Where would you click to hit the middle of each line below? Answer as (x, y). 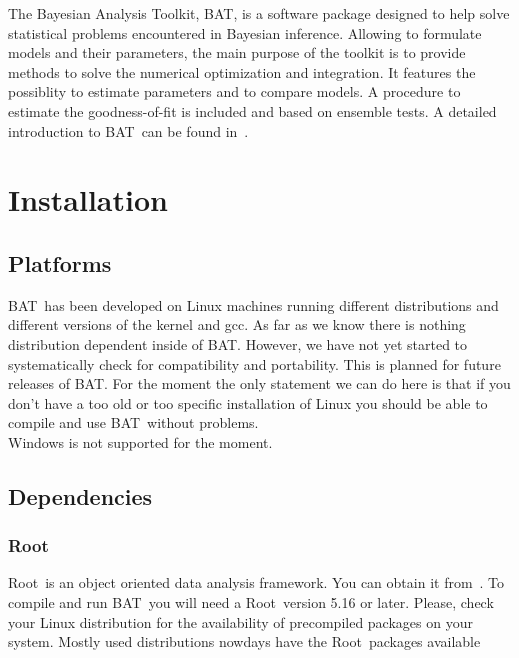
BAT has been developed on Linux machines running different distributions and (253, 304)
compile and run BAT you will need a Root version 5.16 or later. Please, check (251, 602)
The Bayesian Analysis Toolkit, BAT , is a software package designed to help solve (259, 13)
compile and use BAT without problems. (133, 422)
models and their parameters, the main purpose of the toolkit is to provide (237, 52)
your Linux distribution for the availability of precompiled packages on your (240, 621)
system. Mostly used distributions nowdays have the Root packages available (244, 641)
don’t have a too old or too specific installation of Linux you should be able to (248, 402)
